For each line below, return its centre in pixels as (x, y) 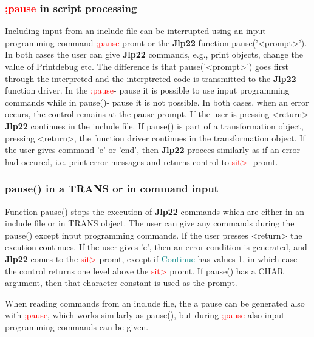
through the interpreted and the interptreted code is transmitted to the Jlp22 (151, 78)
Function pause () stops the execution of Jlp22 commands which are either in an (155, 211)
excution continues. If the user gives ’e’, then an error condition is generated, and (156, 247)
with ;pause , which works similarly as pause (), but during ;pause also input (145, 315)
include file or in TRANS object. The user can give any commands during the (150, 223)
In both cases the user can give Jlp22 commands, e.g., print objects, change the (154, 54)
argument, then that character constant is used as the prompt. (121, 283)
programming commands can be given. (77, 326)
